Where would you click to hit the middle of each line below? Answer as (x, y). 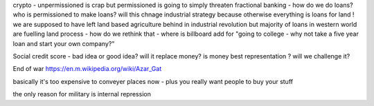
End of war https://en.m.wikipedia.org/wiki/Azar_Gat (87, 69)
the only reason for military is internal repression (82, 94)
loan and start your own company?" (64, 43)
